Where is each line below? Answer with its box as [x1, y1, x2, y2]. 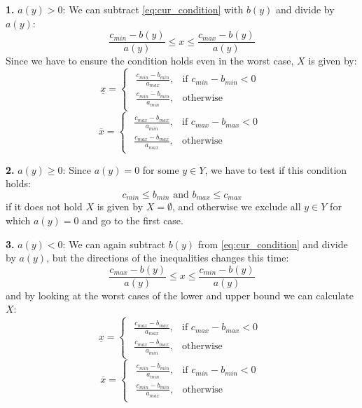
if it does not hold [6, 199, 83, 214]
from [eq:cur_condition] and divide [197, 236, 348, 251]
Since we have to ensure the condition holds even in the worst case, [6, 53, 294, 68]
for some [142, 162, 179, 177]
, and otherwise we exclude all [172, 199, 301, 214]
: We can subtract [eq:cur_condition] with [62, 2, 244, 16]
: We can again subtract [62, 236, 165, 251]
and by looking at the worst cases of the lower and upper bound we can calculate [6, 287, 354, 302]
